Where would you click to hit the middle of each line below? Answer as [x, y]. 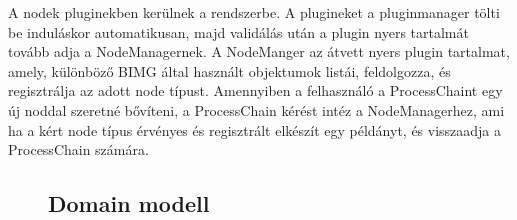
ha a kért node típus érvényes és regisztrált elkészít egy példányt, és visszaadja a [255, 129]
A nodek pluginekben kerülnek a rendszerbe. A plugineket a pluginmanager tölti [254, 12]
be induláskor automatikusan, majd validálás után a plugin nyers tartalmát [238, 31]
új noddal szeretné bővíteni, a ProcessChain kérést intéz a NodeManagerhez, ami [256, 109]
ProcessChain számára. [78, 149]
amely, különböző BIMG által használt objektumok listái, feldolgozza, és [229, 70]
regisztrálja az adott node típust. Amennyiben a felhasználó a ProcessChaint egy [255, 90]
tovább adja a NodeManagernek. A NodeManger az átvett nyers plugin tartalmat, [259, 51]
